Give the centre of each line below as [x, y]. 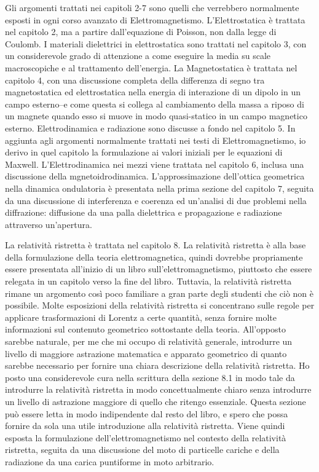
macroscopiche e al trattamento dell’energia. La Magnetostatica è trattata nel [151, 67]
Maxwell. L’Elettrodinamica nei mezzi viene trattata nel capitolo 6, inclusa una [155, 164]
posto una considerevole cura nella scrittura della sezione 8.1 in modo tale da [150, 377]
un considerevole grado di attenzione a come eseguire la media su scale [138, 56]
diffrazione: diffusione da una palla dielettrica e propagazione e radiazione [144, 212]
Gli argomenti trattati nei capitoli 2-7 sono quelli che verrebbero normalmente [152, 7]
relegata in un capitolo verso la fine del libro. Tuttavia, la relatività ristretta [148, 281]
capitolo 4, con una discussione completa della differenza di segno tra [135, 80]
